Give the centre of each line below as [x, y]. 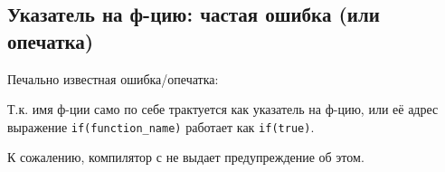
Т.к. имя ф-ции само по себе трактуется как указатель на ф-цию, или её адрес [223, 109]
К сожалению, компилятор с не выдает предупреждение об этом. [186, 157]
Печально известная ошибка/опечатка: [113, 78]
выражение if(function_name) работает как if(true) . [161, 126]
